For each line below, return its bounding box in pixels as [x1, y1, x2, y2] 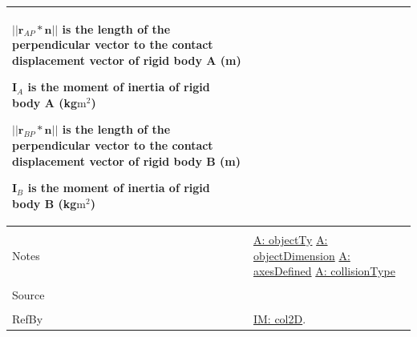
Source [12, 287, 45, 303]
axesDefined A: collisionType [253, 263, 395, 279]
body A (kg [12, 94, 78, 110]
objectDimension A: [253, 247, 350, 263]
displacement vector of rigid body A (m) [12, 51, 241, 68]
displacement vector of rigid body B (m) [12, 152, 241, 169]
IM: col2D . [253, 311, 306, 327]
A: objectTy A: [253, 231, 328, 247]
